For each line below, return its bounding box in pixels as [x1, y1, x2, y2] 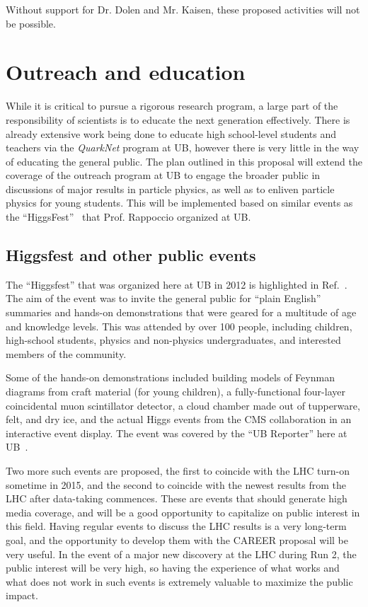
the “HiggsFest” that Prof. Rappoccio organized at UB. [6, 209, 251, 224]
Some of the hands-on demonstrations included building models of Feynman [6, 370, 335, 385]
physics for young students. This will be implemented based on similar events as [6, 195, 353, 210]
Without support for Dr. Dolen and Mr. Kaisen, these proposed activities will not [6, 2, 360, 16]
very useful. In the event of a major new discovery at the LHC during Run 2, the [6, 546, 357, 561]
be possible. [6, 16, 56, 30]
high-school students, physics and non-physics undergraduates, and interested [6, 333, 341, 347]
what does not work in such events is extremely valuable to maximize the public [6, 574, 353, 589]
